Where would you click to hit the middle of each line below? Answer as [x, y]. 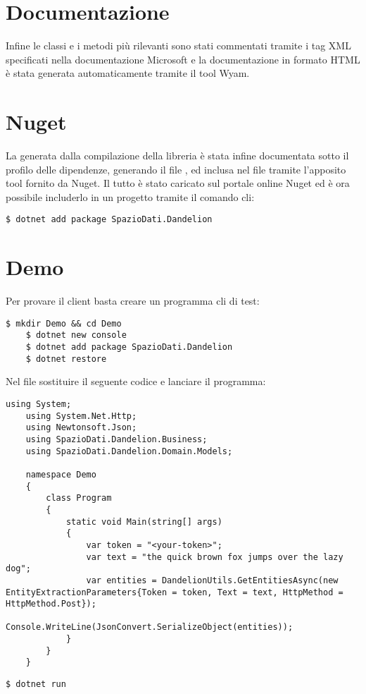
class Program [79, 498]
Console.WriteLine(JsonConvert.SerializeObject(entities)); [150, 627]
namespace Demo [61, 474]
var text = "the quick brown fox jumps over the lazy [215, 557]
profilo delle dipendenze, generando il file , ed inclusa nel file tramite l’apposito [176, 169]
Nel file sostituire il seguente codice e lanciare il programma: [136, 381]
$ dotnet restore [66, 359]
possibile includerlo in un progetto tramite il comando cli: [130, 196]
